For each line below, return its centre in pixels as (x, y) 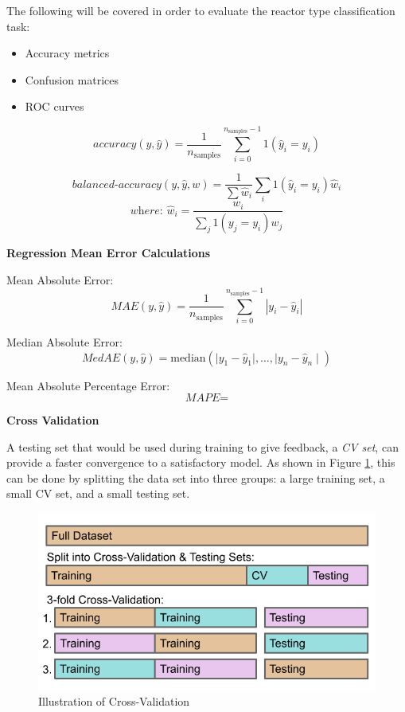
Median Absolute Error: (64, 341)
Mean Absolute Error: (60, 279)
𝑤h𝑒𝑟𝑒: (146, 211)
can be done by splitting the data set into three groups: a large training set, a (196, 477)
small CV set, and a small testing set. (98, 493)
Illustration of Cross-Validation (114, 701)
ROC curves (55, 106)
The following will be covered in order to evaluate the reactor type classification (201, 10)
